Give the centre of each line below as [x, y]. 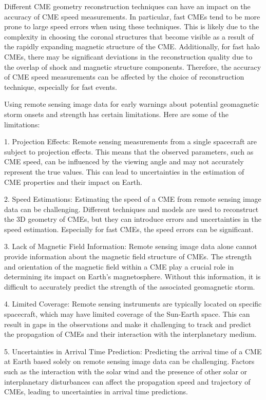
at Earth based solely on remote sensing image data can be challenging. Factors [129, 361]
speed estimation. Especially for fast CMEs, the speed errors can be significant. [129, 229]
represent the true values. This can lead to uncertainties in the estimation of [124, 171]
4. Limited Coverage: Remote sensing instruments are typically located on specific [133, 304]
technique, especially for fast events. [61, 87]
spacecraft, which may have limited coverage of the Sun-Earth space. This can [127, 314]
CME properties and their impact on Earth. [73, 182]
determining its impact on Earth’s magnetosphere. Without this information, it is [132, 277]
